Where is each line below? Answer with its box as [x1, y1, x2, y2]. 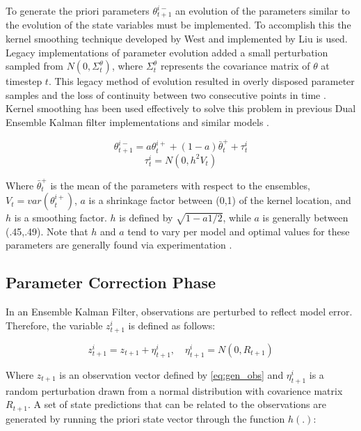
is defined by [119, 210, 173, 225]
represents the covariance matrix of [160, 58, 310, 73]
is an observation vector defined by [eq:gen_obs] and [59, 367, 284, 382]
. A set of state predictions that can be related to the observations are [27, 397, 326, 412]
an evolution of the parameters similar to [175, 3, 351, 17]
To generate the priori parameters [6, 3, 150, 17]
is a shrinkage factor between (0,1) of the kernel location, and [88, 193, 351, 207]
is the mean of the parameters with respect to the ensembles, [50, 178, 310, 192]
